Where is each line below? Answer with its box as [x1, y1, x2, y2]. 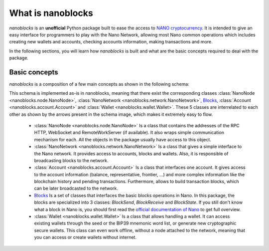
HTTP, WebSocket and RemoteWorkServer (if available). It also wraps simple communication [34, 130, 224, 136]
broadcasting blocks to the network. [34, 157, 109, 163]
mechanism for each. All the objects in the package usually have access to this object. [34, 136, 211, 142]
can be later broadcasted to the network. [34, 185, 118, 192]
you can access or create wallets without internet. [34, 235, 137, 241]
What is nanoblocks [9, 7, 93, 18]
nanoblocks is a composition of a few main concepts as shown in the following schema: [9, 81, 189, 87]
